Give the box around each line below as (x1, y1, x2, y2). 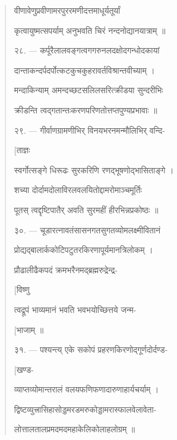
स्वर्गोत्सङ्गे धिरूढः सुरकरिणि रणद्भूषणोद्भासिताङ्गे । (14, 163, 174, 176)
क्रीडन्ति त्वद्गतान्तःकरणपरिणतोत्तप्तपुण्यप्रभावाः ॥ (14, 103, 157, 116)
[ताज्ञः (14, 144, 30, 156)
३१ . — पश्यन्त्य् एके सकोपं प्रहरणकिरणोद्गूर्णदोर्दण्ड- (14, 343, 168, 356)
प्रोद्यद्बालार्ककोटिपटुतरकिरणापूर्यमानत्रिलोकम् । (14, 243, 153, 256)
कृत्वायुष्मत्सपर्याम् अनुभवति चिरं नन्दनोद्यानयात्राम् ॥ (14, 24, 166, 36)
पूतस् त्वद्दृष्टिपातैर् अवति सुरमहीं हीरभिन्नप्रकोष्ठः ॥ (14, 203, 159, 216)
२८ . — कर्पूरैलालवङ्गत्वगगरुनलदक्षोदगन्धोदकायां (14, 44, 160, 56)
